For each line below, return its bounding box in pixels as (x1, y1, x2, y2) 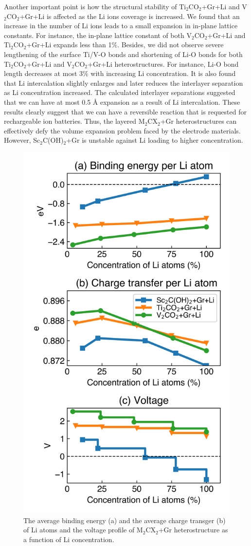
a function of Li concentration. (23, 534, 114, 544)
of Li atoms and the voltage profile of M (23, 525, 143, 535)
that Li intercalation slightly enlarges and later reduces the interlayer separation (4, 77, 243, 88)
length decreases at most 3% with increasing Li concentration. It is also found (4, 68, 236, 78)
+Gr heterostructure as (158, 525, 228, 535)
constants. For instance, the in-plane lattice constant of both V (4, 30, 192, 40)
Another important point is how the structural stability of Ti (4, 1, 186, 11)
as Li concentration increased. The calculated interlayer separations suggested (4, 87, 235, 97)
